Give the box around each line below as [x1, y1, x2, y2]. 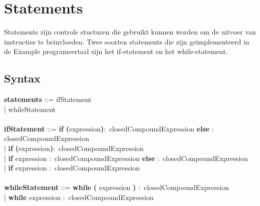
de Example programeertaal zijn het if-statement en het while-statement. [4, 46, 228, 56]
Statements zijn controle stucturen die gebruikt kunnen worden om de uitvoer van [4, 26, 256, 37]
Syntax [4, 70, 41, 86]
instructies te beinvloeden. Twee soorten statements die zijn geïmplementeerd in [4, 36, 249, 46]
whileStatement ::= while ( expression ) [4, 182, 136, 192]
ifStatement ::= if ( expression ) [4, 123, 104, 133]
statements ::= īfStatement [4, 94, 92, 104]
